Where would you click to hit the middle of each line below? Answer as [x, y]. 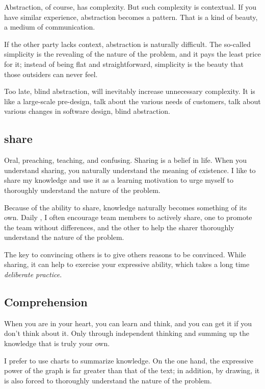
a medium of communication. [50, 27]
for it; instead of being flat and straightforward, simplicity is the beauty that [124, 64]
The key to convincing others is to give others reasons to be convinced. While [125, 254]
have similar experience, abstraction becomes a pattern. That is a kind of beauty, [131, 17]
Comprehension [46, 302]
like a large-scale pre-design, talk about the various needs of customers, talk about [132, 101]
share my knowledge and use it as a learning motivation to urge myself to [119, 180]
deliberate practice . [33, 274]
